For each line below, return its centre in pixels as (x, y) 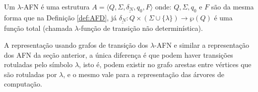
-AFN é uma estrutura (56, 6)
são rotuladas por (31, 74)
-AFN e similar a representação (202, 45)
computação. (23, 84)
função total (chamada (38, 28)
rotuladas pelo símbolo (38, 64)
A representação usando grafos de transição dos (76, 45)
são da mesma (232, 6)
